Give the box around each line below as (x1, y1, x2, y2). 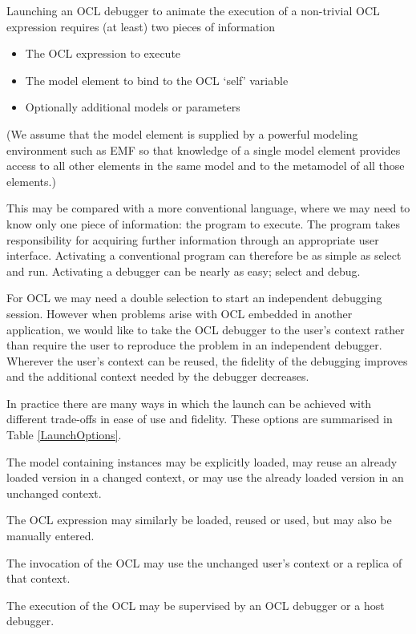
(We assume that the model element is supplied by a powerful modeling (6, 125, 358, 142)
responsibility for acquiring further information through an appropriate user (6, 231, 379, 248)
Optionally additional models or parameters (25, 99, 240, 115)
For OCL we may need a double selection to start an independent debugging (6, 289, 382, 306)
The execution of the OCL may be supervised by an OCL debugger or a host (6, 596, 385, 613)
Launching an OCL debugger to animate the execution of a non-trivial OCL (6, 2, 380, 18)
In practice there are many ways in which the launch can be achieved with (6, 394, 372, 411)
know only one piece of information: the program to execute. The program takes (6, 215, 401, 232)
